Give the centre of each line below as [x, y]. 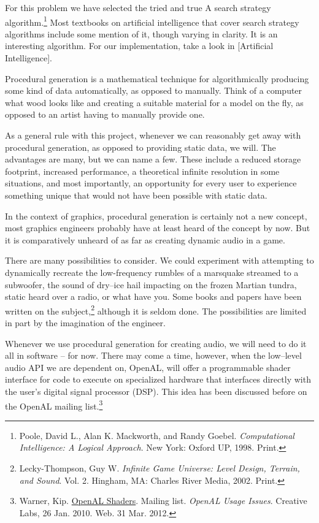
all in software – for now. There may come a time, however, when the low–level [153, 355]
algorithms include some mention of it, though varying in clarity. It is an [141, 33]
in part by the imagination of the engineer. [85, 322]
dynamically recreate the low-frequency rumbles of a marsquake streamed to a [152, 272]
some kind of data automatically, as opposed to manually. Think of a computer [154, 90]
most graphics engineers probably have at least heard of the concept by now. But [158, 228]
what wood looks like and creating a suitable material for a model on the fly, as [154, 102]
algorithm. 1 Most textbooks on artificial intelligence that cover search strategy [152, 21]
